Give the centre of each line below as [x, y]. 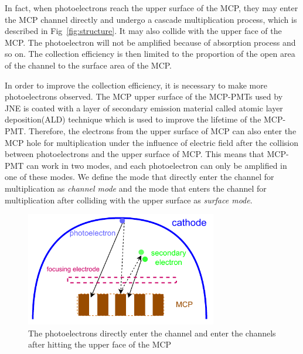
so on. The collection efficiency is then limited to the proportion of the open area [150, 54]
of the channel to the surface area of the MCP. [88, 65]
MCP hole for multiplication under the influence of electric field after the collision [151, 142]
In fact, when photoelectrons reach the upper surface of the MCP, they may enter [151, 8]
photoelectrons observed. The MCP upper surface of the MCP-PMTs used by [144, 96]
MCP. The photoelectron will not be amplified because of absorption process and [150, 42]
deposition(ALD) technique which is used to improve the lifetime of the [133, 119]
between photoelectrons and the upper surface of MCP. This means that [135, 154]
